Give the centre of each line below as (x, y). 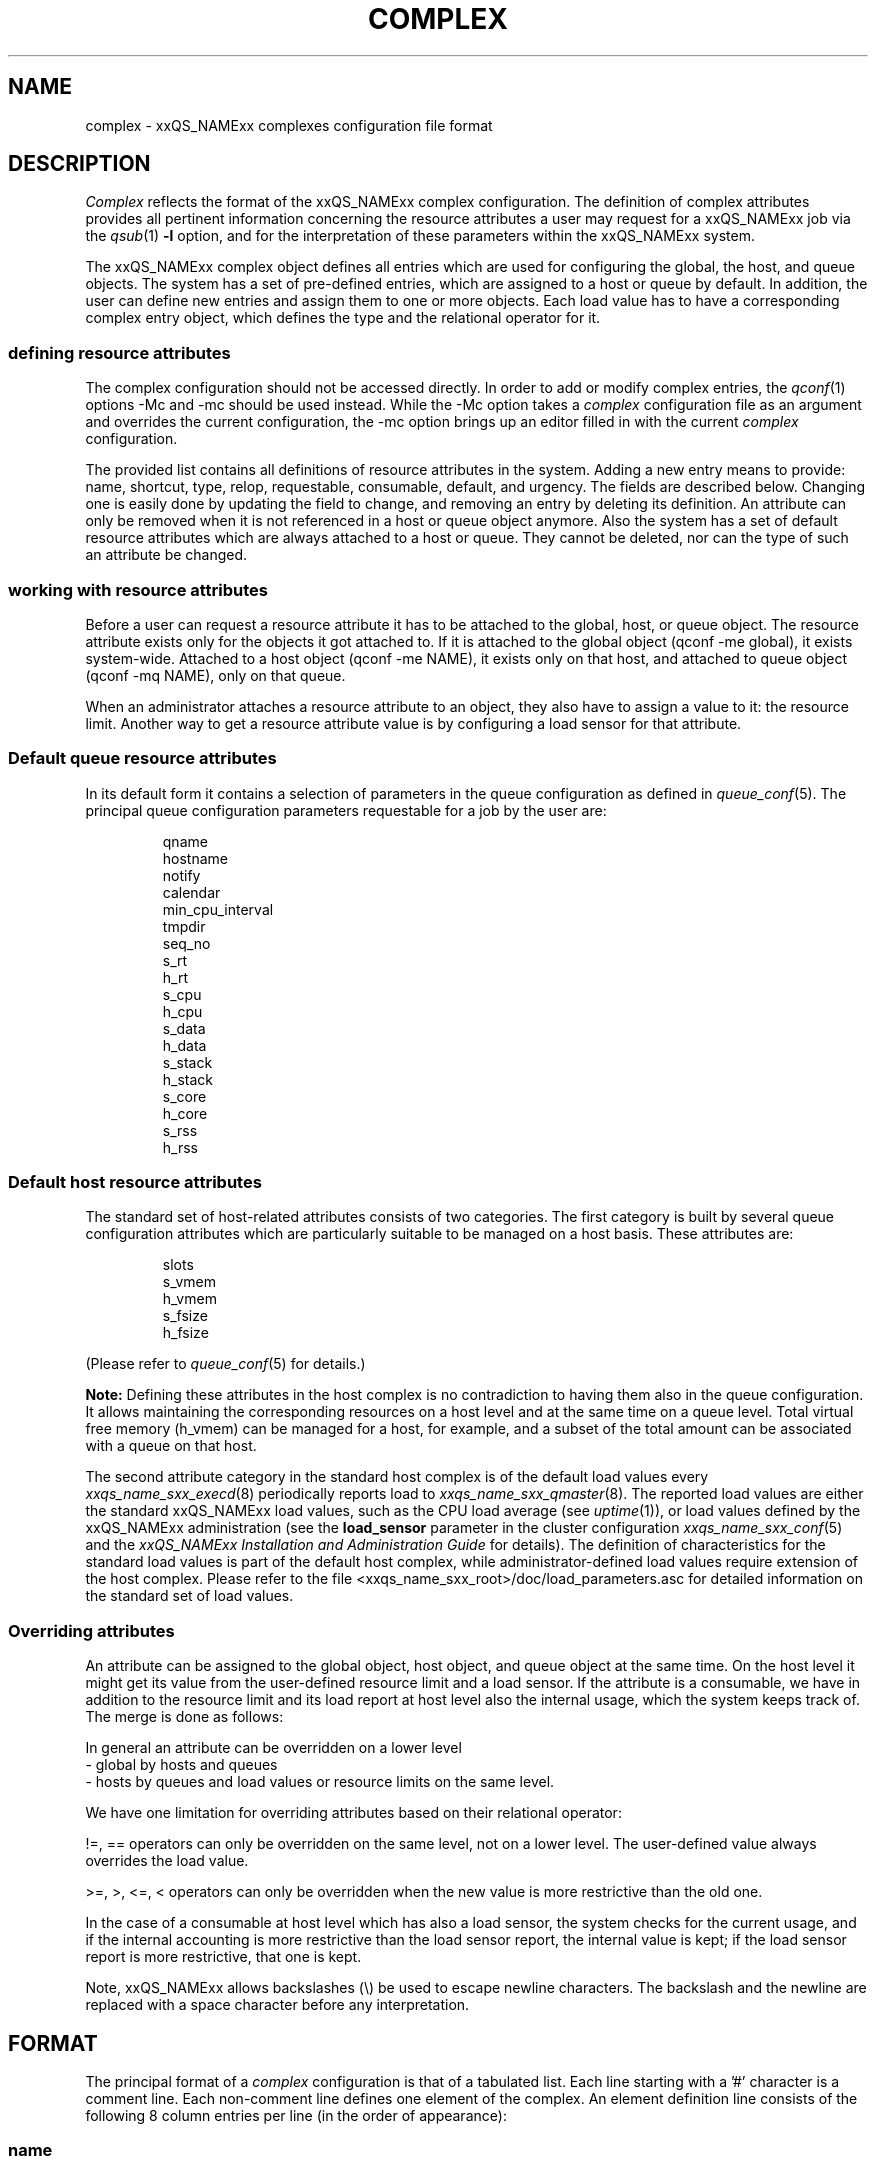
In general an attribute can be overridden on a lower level (273, 1748)
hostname (195, 858)
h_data (184, 1045)
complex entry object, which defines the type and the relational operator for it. (343, 318)
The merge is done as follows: (184, 1717)
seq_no (186, 943)
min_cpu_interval (218, 909)
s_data (184, 1028)
